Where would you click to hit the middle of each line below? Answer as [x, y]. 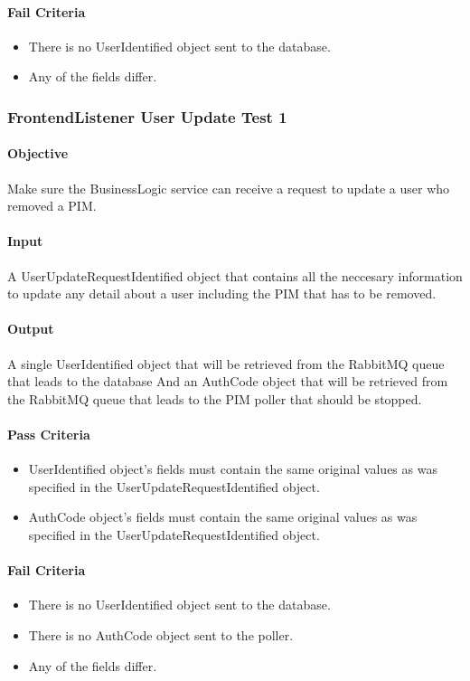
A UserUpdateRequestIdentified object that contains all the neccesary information [235, 275]
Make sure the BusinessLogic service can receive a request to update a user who [229, 188]
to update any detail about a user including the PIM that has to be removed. [222, 293]
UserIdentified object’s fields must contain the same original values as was [233, 469]
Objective [38, 153]
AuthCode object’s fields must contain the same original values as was [223, 517]
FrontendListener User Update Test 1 [147, 116]
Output [31, 329]
